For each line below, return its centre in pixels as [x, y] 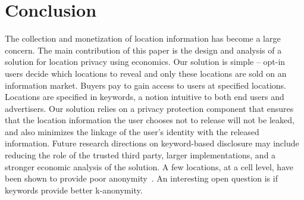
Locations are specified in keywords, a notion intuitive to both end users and [145, 97]
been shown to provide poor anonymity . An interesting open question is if [141, 178]
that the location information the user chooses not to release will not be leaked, [150, 120]
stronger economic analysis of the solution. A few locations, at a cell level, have [149, 166]
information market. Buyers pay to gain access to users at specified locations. [145, 85]
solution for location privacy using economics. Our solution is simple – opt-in [145, 62]
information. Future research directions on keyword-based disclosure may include [152, 143]
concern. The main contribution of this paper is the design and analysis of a [143, 50]
